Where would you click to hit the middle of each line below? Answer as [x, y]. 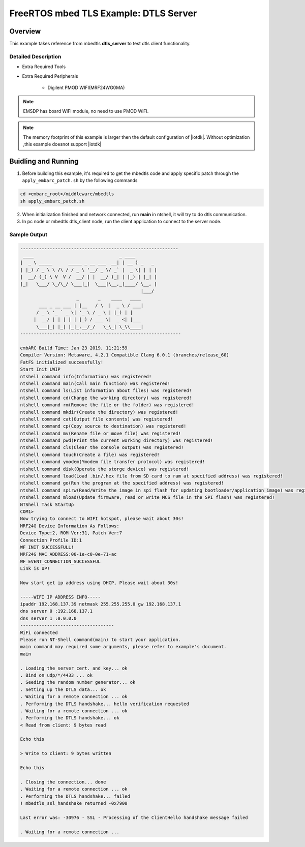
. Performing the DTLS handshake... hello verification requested [104, 704]
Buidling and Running [44, 161]
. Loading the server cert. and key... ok [74, 668]
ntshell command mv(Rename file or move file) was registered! [101, 433]
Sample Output [28, 234]
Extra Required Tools [44, 67]
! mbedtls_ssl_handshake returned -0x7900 [74, 803]
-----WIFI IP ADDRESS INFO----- [60, 597]
